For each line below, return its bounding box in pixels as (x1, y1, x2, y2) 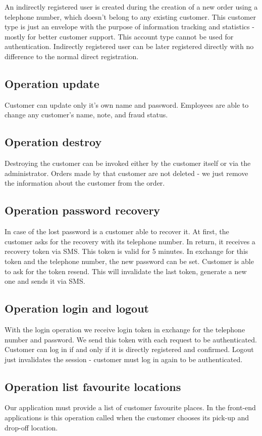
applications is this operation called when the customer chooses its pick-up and (5, 412, 249, 423)
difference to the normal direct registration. (5, 51, 139, 61)
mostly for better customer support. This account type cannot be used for (5, 31, 234, 41)
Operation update (5, 75, 99, 91)
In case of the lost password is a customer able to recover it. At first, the (5, 226, 229, 237)
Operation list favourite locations (5, 378, 181, 394)
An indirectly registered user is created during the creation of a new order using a (5, 2, 258, 12)
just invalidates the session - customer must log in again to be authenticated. (5, 354, 243, 364)
